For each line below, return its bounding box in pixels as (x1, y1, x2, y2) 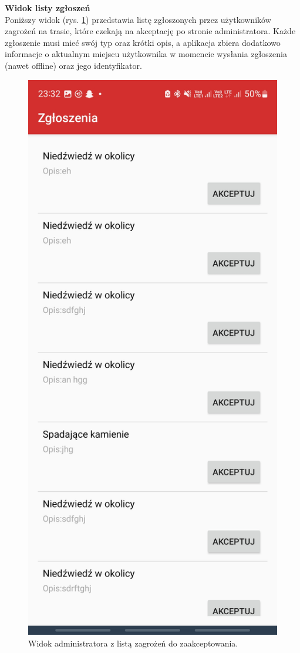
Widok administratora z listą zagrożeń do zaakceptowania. (28, 637, 238, 649)
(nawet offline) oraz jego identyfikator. (5, 59, 142, 71)
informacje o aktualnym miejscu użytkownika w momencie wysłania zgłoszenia (5, 48, 287, 60)
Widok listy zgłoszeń (5, 2, 90, 14)
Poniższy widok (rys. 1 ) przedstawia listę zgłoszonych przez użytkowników (5, 13, 271, 25)
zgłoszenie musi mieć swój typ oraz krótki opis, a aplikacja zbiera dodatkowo (5, 36, 281, 48)
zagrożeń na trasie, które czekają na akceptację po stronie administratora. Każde (5, 25, 296, 37)
